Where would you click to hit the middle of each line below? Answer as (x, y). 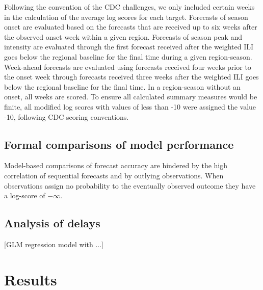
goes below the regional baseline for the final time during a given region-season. (128, 56)
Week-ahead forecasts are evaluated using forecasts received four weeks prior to (128, 67)
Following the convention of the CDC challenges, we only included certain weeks (129, 7)
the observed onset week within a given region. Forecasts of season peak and (123, 36)
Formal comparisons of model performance (119, 144)
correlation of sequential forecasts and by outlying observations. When (114, 175)
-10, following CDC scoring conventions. (67, 116)
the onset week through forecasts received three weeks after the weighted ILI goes (131, 77)
